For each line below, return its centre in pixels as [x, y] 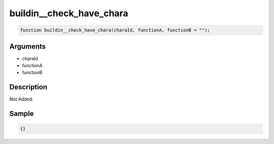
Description [28, 87]
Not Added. [22, 99]
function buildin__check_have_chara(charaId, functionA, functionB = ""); [115, 30]
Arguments [28, 46]
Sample [22, 114]
